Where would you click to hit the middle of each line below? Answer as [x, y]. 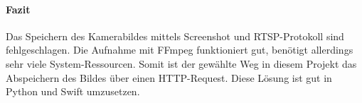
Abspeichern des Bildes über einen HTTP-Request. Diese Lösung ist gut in [169, 77]
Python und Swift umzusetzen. [73, 91]
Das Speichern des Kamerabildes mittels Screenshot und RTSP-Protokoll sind [175, 36]
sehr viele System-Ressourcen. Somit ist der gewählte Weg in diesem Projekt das [181, 63]
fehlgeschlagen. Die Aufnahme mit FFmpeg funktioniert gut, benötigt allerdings [180, 50]
